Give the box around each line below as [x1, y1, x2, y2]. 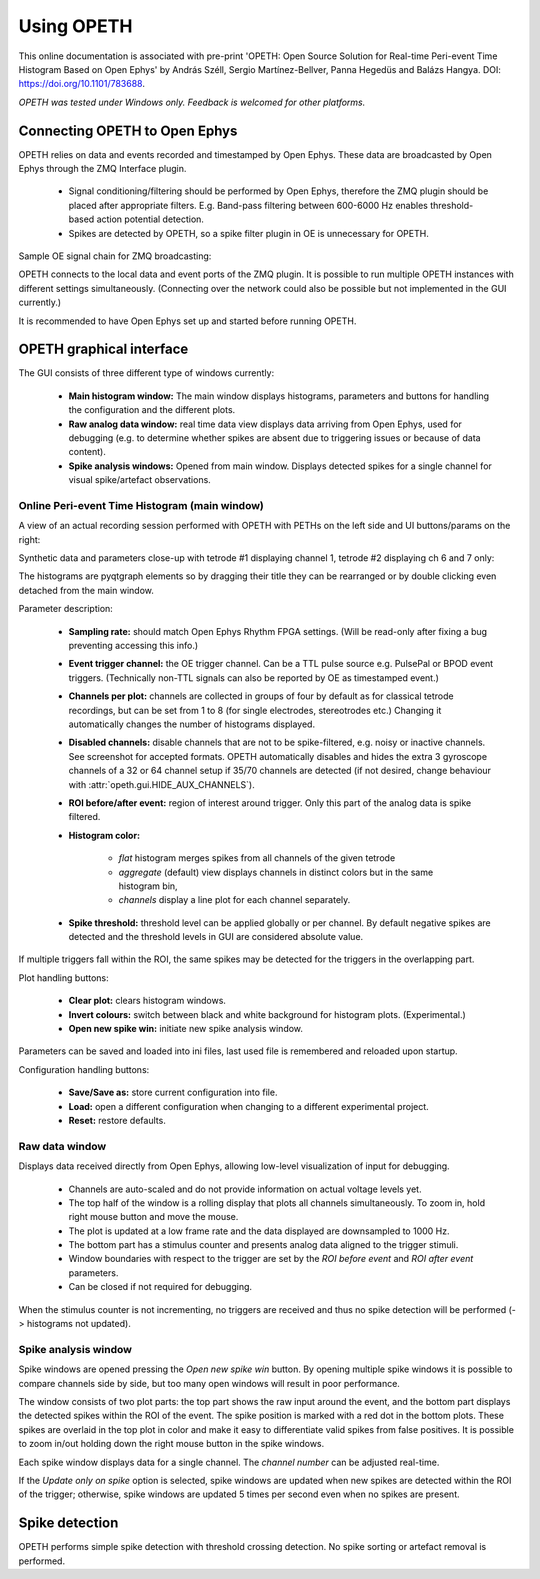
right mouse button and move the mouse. [68, 1211, 239, 1223]
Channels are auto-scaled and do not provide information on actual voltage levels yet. [68, 1183, 422, 1195]
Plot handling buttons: [18, 971, 109, 984]
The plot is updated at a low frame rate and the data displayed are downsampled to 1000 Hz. [68, 1225, 450, 1237]
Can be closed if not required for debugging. [68, 1281, 253, 1293]
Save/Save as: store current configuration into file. [68, 1086, 278, 1099]
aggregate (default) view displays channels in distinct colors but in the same [118, 866, 434, 878]
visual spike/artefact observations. [68, 474, 212, 486]
